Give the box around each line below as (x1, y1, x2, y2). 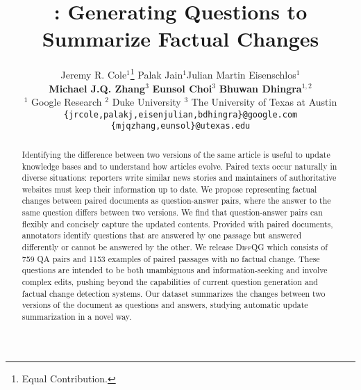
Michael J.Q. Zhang (49, 81, 146, 95)
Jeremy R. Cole (60, 67, 127, 81)
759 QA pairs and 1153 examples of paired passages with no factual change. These (22, 252, 320, 264)
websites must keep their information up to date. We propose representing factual (22, 183, 317, 195)
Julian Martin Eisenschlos (186, 67, 296, 81)
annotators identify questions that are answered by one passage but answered (22, 229, 302, 241)
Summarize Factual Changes (42, 24, 319, 53)
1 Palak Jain (130, 65, 183, 81)
